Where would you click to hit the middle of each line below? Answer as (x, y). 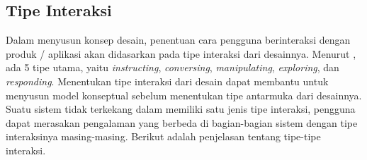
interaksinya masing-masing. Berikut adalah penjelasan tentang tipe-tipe (163, 136)
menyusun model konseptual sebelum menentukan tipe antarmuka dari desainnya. (184, 95)
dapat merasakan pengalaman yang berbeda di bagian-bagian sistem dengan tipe (182, 122)
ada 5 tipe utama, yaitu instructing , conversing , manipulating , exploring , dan (173, 67)
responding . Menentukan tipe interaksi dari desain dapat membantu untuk (167, 81)
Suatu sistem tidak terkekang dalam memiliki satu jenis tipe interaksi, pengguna (181, 109)
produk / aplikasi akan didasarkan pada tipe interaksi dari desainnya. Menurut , (181, 53)
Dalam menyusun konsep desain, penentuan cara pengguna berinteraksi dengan (178, 40)
